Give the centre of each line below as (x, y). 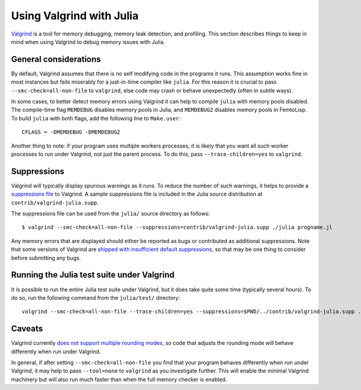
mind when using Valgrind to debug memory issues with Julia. (88, 42)
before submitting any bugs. (46, 258)
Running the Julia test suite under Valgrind (93, 275)
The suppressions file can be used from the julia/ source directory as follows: (110, 214)
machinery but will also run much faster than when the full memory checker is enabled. (119, 379)
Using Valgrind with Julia (75, 16)
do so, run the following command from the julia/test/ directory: (96, 297)
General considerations (56, 59)
